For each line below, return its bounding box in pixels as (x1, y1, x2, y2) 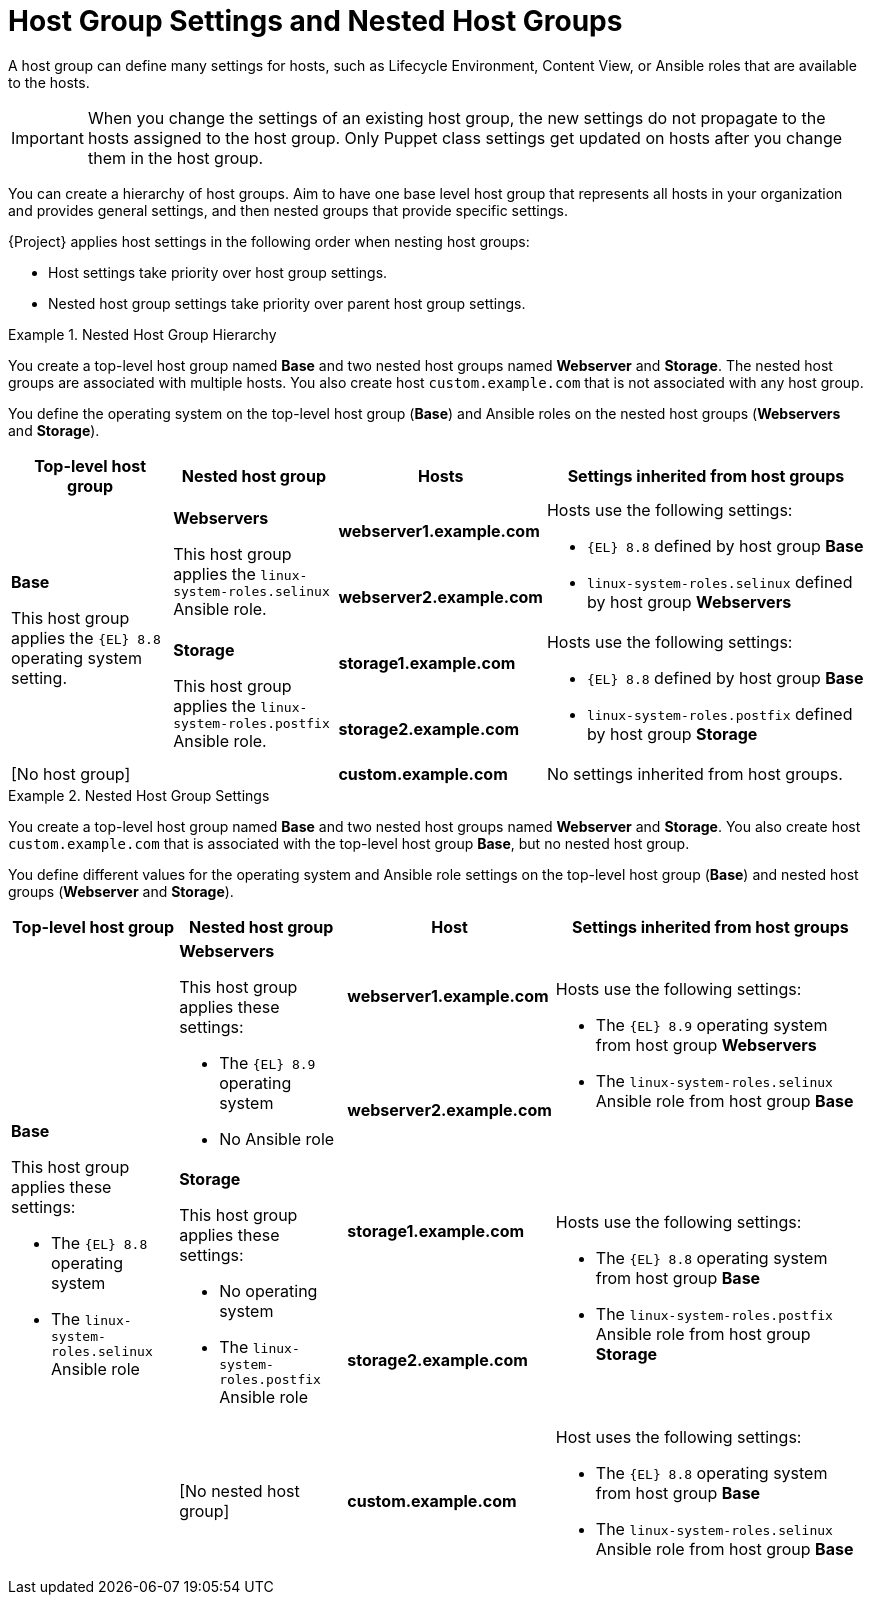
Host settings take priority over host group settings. (48, 263, 388, 281)
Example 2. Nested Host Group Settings (8, 786, 270, 804)
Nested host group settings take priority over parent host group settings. (48, 294, 526, 312)
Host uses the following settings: (555, 1426, 802, 1447)
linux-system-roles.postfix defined (586, 703, 853, 724)
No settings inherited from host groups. (546, 763, 843, 784)
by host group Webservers (586, 591, 792, 612)
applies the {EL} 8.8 (11, 627, 161, 648)
